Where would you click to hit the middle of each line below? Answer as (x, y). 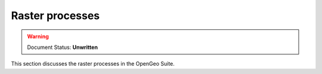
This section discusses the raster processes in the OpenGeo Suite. (93, 64)
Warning (38, 36)
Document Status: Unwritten (63, 47)
